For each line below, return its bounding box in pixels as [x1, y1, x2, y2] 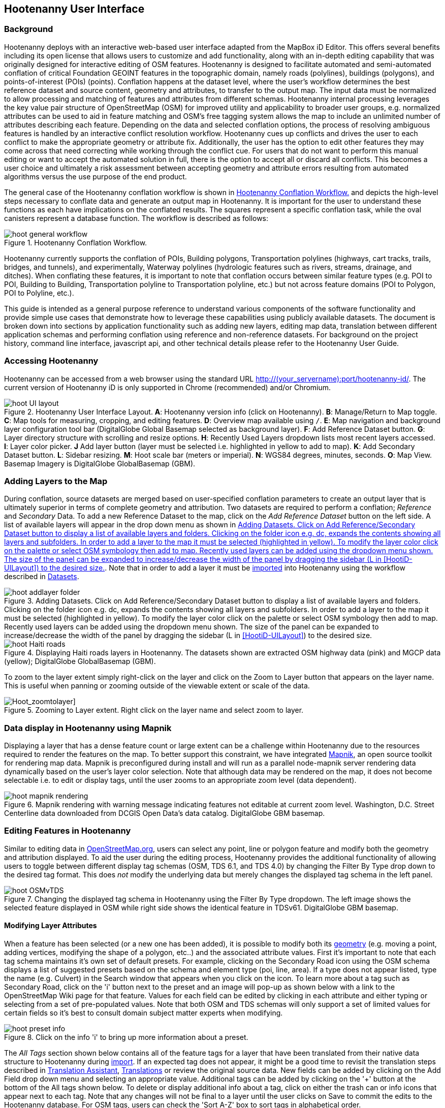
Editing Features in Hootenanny [4, 826, 131, 836]
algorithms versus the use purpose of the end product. [4, 172, 187, 181]
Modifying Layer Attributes [4, 921, 97, 930]
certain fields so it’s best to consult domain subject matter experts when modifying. [4, 1008, 283, 1018]
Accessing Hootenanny [4, 356, 99, 366]
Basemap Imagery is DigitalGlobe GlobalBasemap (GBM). [4, 459, 196, 468]
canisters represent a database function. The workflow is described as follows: [4, 213, 269, 223]
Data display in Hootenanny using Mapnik [4, 722, 172, 733]
